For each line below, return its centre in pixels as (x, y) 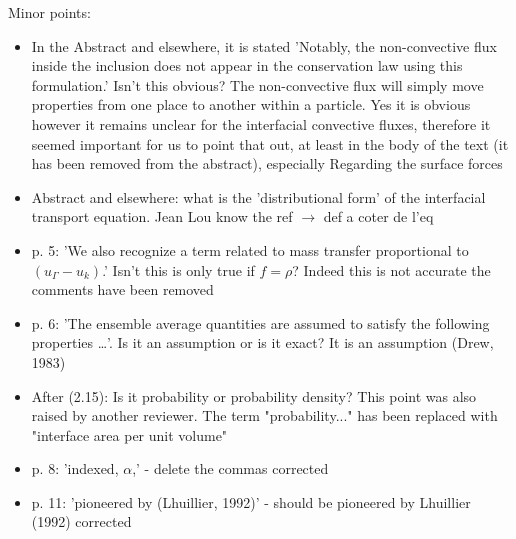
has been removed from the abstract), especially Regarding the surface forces (267, 163)
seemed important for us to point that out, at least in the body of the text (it (270, 143)
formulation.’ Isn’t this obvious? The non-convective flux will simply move (257, 84)
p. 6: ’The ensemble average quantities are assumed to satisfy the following (260, 322)
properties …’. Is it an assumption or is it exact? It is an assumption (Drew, (262, 342)
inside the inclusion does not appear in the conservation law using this (247, 65)
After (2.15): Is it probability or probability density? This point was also (254, 395)
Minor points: (49, 12)
